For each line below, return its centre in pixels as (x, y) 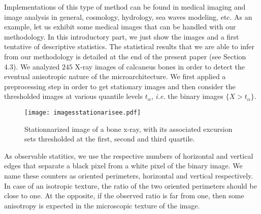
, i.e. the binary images (187, 96)
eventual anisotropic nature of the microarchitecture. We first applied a (115, 76)
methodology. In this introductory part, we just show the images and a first (122, 36)
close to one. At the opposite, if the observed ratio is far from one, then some (124, 195)
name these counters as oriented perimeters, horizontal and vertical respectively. (129, 175)
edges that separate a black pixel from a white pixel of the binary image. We (123, 166)
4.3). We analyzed (32, 66)
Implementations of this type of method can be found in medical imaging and (125, 7)
